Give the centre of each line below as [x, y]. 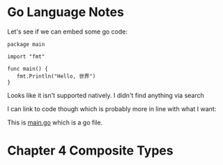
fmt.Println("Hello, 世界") [56, 76]
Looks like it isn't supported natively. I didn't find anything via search [106, 95]
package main [26, 44]
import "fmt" [26, 57]
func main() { [28, 69]
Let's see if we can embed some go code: [67, 31]
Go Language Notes [66, 12]
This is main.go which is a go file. [55, 122]
